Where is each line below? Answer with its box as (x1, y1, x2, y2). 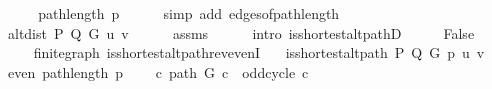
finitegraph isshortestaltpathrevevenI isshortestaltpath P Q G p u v (33, 42, 485, 63)
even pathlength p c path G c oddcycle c (7, 61, 309, 82)
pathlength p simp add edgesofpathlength (38, 3, 340, 23)
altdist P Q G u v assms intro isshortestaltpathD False (7, 22, 475, 43)
